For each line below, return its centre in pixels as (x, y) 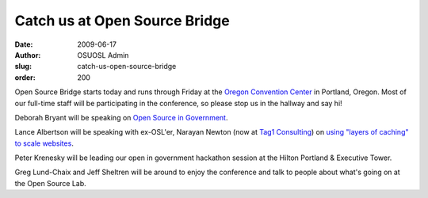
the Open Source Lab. (50, 183)
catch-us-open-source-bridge (127, 67)
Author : (28, 55)
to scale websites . (44, 143)
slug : (23, 67)
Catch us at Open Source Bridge (122, 21)
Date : (24, 44)
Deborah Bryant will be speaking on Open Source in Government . (121, 117)
